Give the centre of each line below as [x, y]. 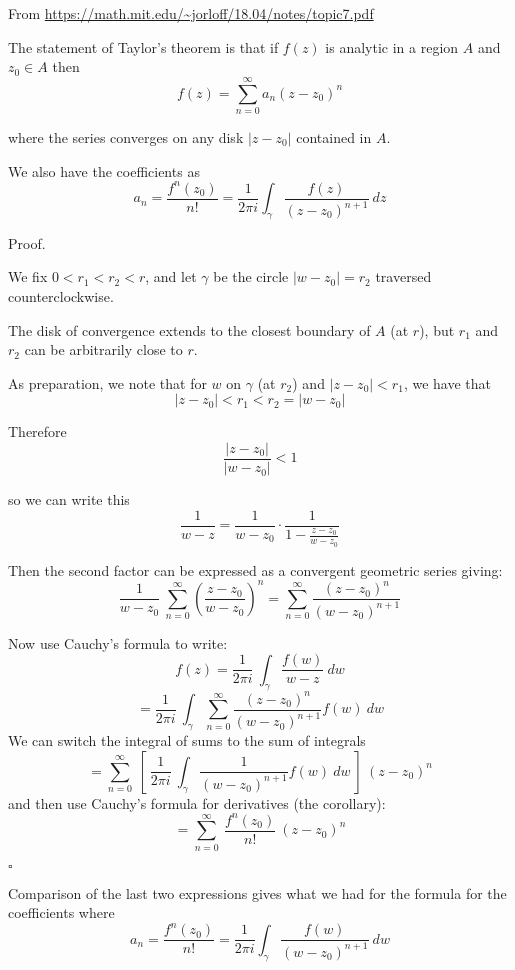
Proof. [27, 242]
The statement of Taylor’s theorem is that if [143, 46]
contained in [334, 136]
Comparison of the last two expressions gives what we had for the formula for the [257, 892]
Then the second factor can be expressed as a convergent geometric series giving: [255, 569]
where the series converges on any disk [126, 136]
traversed [403, 276]
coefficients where [61, 912]
